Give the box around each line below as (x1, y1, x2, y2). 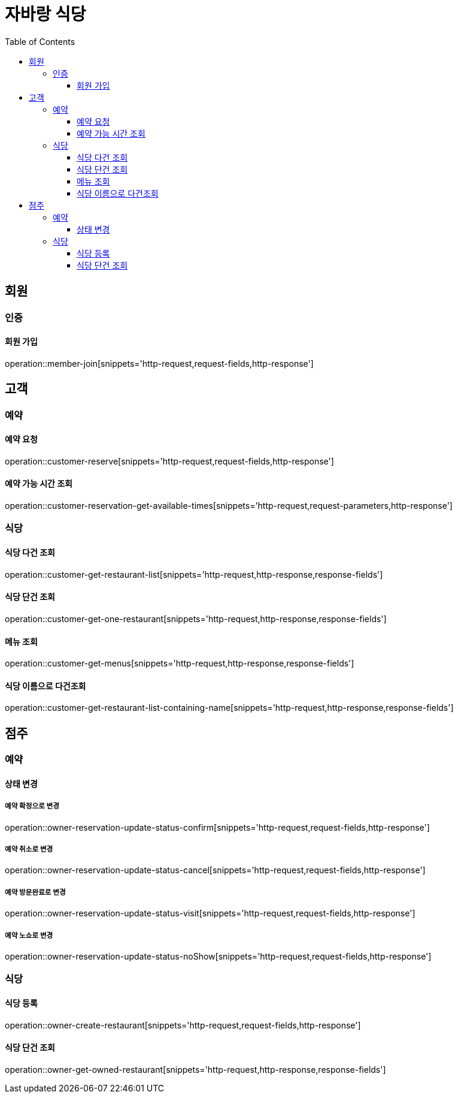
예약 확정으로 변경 (5, 802, 59, 811)
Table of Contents (5, 36, 75, 47)
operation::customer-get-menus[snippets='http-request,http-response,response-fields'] (5, 658, 354, 669)
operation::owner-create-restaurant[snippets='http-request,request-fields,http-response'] (5, 1019, 361, 1030)
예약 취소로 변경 (5, 844, 53, 853)
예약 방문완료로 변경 (5, 888, 66, 897)
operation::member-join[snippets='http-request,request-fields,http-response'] (5, 358, 314, 369)
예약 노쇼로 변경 (5, 931, 53, 940)
